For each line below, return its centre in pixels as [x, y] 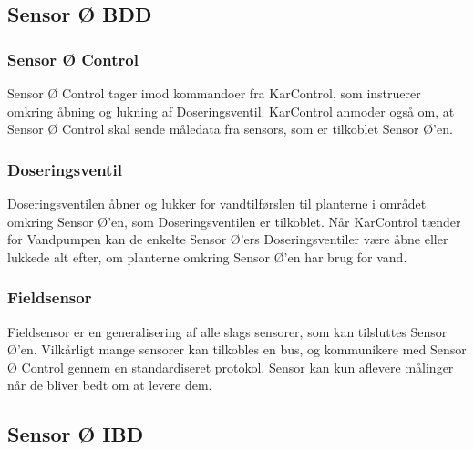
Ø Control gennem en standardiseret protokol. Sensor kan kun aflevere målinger [231, 367]
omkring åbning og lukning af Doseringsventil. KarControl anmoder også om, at [231, 111]
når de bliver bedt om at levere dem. [110, 385]
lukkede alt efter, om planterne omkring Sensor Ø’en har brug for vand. [207, 256]
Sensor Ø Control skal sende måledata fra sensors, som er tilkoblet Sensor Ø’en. [230, 129]
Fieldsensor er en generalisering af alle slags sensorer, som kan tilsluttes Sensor [227, 331]
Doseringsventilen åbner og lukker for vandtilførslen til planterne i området [217, 203]
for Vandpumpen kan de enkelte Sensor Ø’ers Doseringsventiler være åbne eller [228, 239]
